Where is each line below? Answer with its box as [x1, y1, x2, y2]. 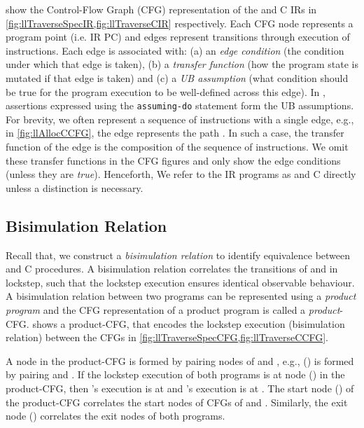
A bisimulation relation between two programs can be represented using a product [6, 289, 356, 303]
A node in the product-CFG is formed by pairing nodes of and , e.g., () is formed [6, 353, 354, 368]
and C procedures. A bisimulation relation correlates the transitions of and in [6, 261, 338, 276]
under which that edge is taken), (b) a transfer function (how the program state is [6, 57, 359, 71]
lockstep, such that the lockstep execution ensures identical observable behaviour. [6, 275, 355, 289]
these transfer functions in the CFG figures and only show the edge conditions [6, 153, 341, 167]
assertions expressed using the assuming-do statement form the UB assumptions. [6, 98, 354, 113]
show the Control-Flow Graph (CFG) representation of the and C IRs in [6, 2, 317, 16]
